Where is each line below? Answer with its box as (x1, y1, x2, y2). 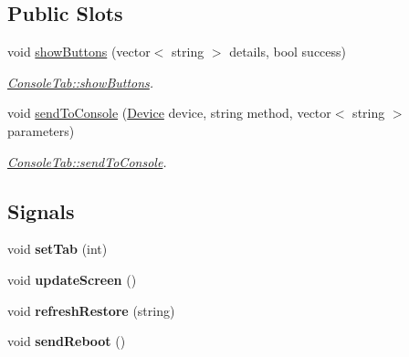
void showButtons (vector (7, 42, 151, 61)
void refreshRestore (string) (7, 300, 175, 320)
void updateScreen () (7, 269, 137, 289)
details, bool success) (229, 42, 347, 61)
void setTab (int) (7, 239, 108, 258)
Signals (7, 196, 75, 225)
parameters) (7, 121, 75, 140)
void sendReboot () (7, 331, 126, 351)
